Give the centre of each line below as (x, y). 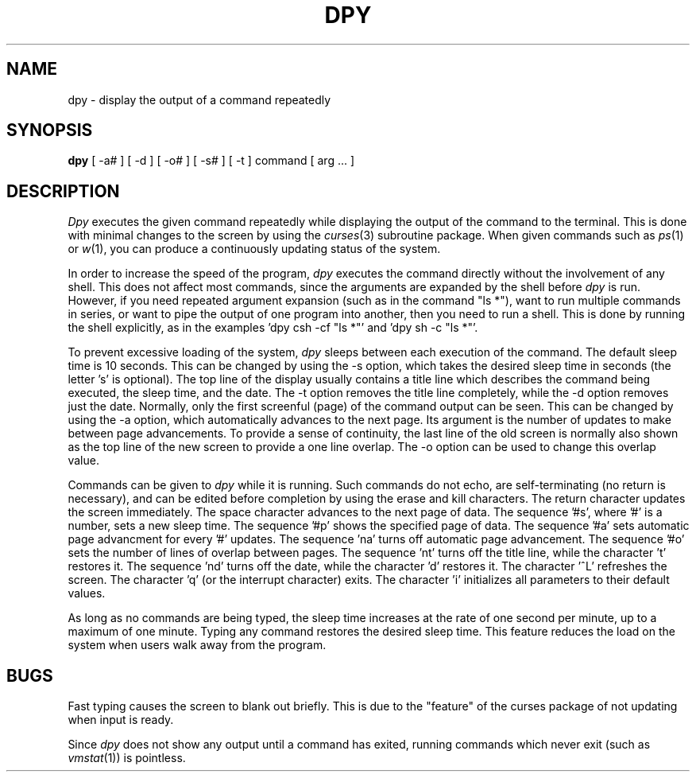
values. (87, 593)
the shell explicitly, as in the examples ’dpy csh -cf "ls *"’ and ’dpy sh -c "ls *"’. (273, 328)
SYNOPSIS (50, 130)
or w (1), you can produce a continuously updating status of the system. (254, 249)
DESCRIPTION (63, 191)
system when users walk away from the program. (197, 645)
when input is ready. (121, 720)
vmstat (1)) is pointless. (127, 758)
